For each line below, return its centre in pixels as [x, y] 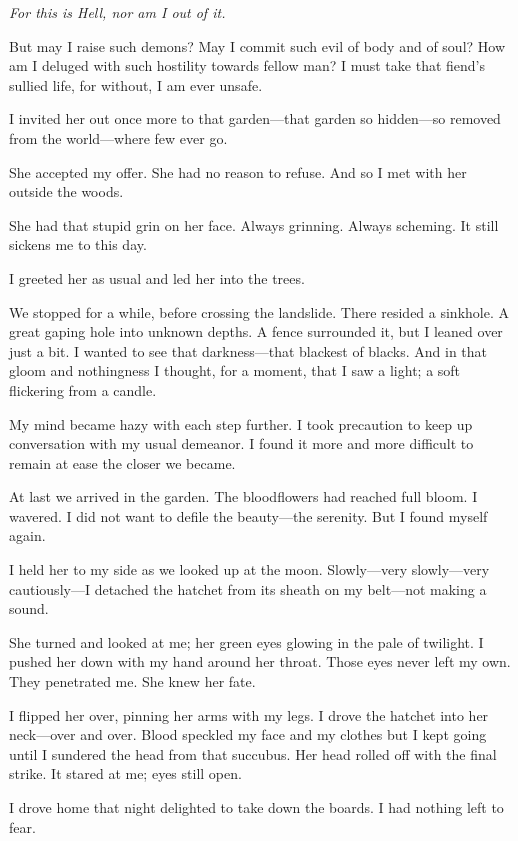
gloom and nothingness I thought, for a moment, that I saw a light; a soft [235, 370]
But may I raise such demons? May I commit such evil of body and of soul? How [257, 45]
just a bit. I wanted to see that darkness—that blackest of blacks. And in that [248, 350]
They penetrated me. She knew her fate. [132, 681]
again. [27, 535]
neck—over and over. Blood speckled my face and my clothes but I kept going [248, 734]
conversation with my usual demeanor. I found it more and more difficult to [241, 443]
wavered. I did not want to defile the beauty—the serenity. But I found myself [248, 515]
